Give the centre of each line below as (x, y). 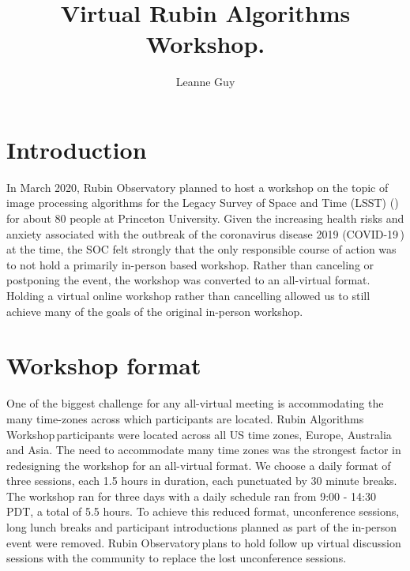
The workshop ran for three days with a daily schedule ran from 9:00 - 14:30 (191, 496)
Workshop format (104, 365)
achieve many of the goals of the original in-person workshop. (155, 311)
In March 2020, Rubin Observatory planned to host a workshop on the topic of (197, 187)
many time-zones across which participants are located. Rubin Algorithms (185, 418)
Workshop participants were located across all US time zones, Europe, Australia (199, 434)
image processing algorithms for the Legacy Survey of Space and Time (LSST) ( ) (203, 203)
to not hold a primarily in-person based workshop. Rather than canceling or (190, 264)
